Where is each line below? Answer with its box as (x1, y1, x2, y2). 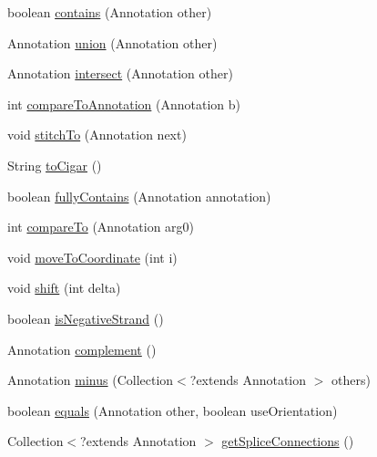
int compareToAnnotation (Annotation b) (7, 94, 240, 113)
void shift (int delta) (7, 278, 121, 297)
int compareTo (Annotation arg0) (7, 217, 195, 236)
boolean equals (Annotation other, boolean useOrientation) (7, 400, 338, 420)
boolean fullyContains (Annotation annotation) (7, 186, 271, 205)
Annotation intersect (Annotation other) (7, 64, 233, 83)
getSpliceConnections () (221, 431, 354, 451)
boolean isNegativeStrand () (7, 308, 164, 327)
